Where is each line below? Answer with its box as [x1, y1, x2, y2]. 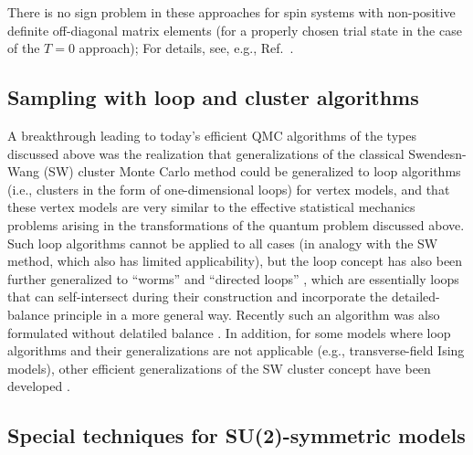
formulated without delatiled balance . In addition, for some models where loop [7, 323, 451, 342]
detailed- [391, 287, 440, 306]
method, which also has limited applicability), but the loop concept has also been [7, 251, 463, 270]
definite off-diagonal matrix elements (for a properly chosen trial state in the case [7, 20, 462, 39]
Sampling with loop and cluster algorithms [7, 83, 419, 111]
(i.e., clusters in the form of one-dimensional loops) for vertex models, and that [7, 179, 450, 198]
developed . [7, 376, 70, 396]
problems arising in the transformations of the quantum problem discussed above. [7, 215, 465, 234]
